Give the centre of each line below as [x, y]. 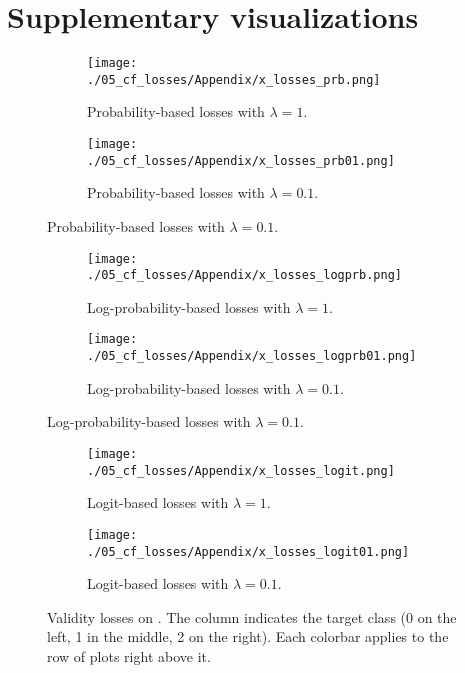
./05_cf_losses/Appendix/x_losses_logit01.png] [248, 551]
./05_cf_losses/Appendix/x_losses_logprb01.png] [252, 356]
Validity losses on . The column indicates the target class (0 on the [252, 616]
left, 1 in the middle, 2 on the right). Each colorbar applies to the [248, 636]
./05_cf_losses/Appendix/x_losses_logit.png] [241, 470]
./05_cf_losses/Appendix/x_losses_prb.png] [234, 79]
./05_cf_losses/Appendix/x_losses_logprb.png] [244, 275]
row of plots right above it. [129, 655]
